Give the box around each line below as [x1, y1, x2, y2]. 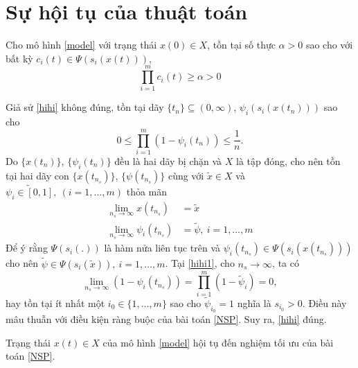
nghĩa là [237, 295, 271, 310]
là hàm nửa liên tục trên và [104, 240, 221, 255]
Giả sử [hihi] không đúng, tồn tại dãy [6, 100, 164, 114]
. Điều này [302, 295, 347, 310]
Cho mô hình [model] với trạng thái [6, 37, 157, 52]
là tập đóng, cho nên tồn [236, 153, 341, 168]
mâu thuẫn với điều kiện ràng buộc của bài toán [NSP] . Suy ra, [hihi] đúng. [6, 312, 327, 326]
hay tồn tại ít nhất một [6, 295, 105, 310]
